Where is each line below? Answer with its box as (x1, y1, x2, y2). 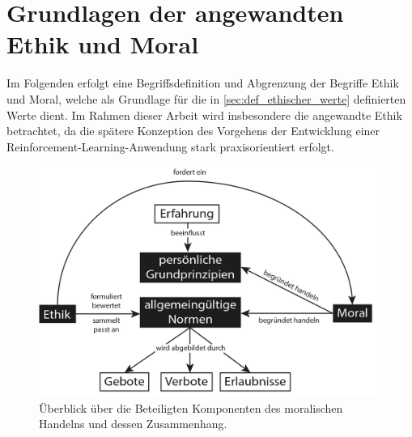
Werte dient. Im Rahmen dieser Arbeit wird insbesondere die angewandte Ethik (6, 106, 402, 123)
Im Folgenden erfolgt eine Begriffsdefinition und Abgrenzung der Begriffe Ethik (6, 74, 399, 91)
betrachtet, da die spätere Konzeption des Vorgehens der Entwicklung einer (6, 122, 380, 139)
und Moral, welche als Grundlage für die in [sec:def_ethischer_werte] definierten (6, 90, 406, 107)
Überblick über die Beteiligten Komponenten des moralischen (39, 399, 343, 416)
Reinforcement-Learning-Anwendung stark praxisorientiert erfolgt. (6, 138, 334, 155)
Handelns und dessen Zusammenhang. (39, 415, 227, 432)
